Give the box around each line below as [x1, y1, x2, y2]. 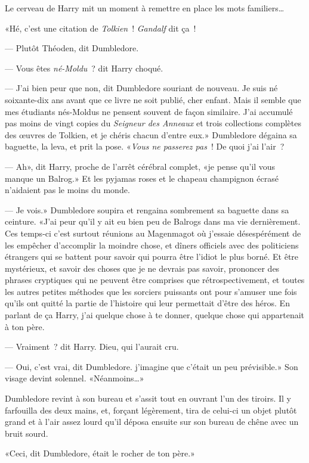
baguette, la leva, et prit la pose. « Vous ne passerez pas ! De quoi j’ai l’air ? [5, 140, 285, 153]
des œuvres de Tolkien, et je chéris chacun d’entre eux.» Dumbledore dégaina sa [5, 128, 297, 141]
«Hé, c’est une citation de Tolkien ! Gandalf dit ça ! [5, 21, 196, 34]
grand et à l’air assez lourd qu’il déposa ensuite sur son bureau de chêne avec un [5, 415, 299, 428]
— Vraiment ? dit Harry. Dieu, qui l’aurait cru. [5, 340, 179, 353]
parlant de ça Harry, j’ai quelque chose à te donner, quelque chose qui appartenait [5, 309, 305, 321]
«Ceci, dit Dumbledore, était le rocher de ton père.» [5, 447, 195, 459]
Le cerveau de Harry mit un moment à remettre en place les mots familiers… [5, 2, 285, 14]
